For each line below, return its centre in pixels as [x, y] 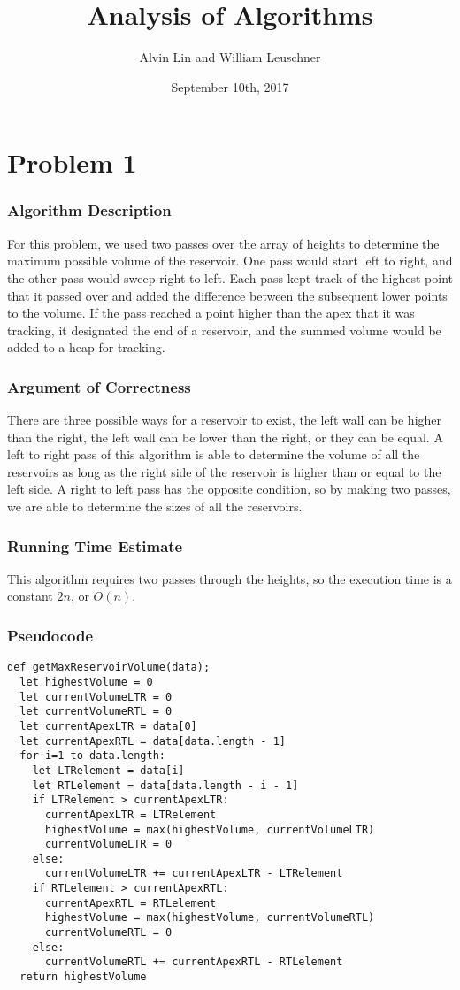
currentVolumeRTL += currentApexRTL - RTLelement [194, 962]
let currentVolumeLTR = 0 [96, 697]
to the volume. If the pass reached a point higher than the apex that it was [211, 313]
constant [30, 596]
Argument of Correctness [99, 386]
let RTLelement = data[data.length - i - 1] [165, 785]
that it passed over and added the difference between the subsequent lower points [227, 295]
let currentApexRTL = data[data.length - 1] [153, 741]
